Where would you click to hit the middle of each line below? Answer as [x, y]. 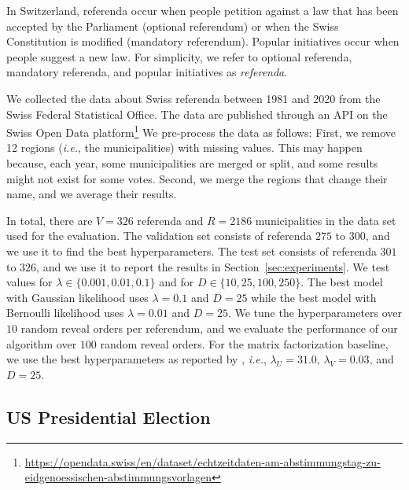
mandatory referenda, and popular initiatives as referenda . [147, 72]
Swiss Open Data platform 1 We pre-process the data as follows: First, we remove [201, 131]
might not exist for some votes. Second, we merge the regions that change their [197, 178]
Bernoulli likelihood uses [65, 313]
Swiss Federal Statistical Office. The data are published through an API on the [197, 114]
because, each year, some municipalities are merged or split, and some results [192, 163]
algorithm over [42, 343]
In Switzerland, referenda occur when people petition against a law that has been [203, 10]
